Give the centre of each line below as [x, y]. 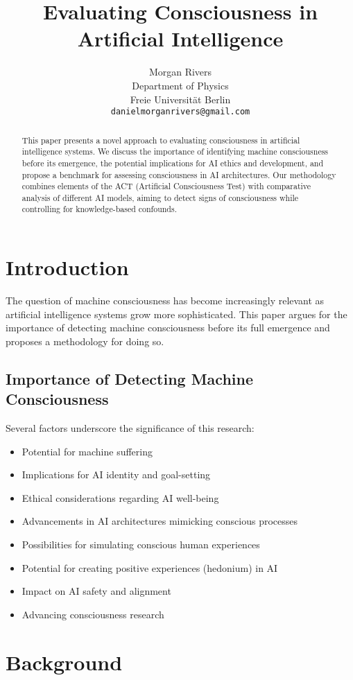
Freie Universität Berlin [180, 99]
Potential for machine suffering [87, 451]
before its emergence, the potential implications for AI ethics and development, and [173, 163]
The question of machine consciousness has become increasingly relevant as [165, 300]
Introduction [67, 267]
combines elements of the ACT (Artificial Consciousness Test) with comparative [166, 186]
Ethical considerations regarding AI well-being [120, 497]
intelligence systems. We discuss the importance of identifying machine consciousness [175, 151]
